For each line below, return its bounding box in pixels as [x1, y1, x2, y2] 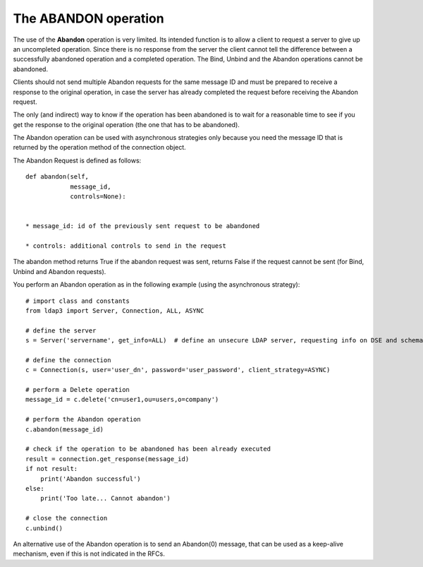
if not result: [25, 465, 78, 473]
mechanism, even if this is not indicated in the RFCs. [13, 549, 165, 558]
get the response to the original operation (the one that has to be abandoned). [13, 120, 240, 129]
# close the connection [25, 514, 108, 523]
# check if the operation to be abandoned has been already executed [25, 445, 271, 453]
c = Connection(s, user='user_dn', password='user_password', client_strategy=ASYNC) [25, 366, 331, 374]
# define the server [25, 326, 97, 335]
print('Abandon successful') [39, 475, 141, 483]
